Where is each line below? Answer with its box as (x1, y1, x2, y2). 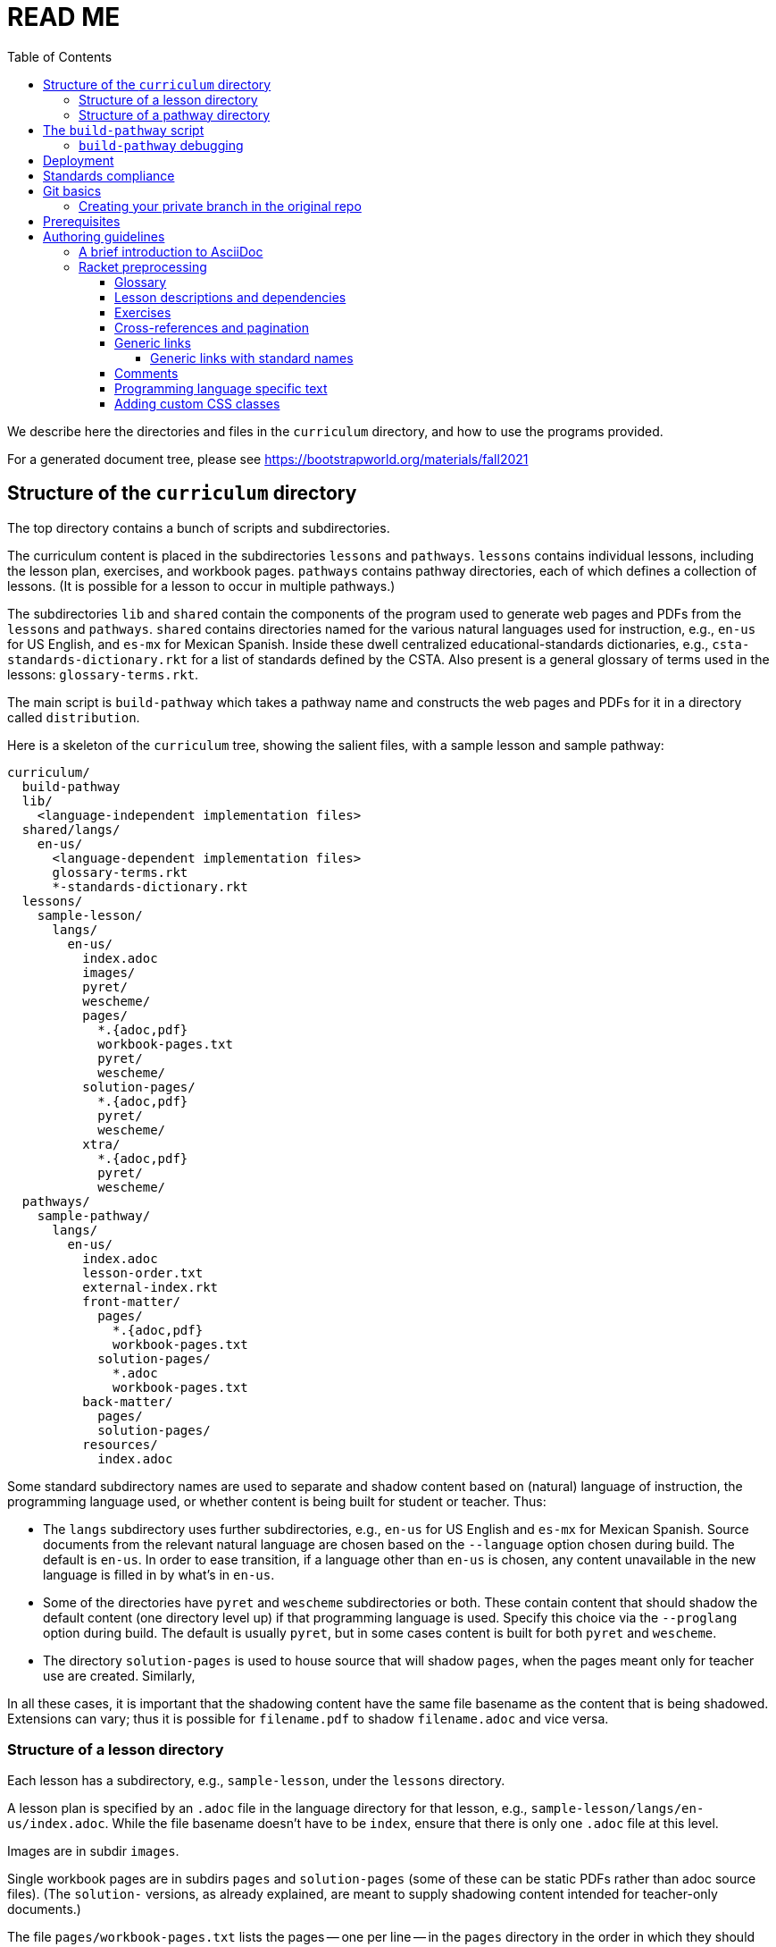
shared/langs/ (21, 822, 121, 837)
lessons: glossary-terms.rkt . (7, 666, 199, 682)
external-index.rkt (82, 1279, 219, 1294)
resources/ (82, 1437, 158, 1452)
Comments (114, 365, 179, 381)
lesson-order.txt (82, 1265, 204, 1280)
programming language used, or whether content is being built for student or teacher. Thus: (7, 1493, 547, 1509)
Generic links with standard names (150, 350, 354, 366)
